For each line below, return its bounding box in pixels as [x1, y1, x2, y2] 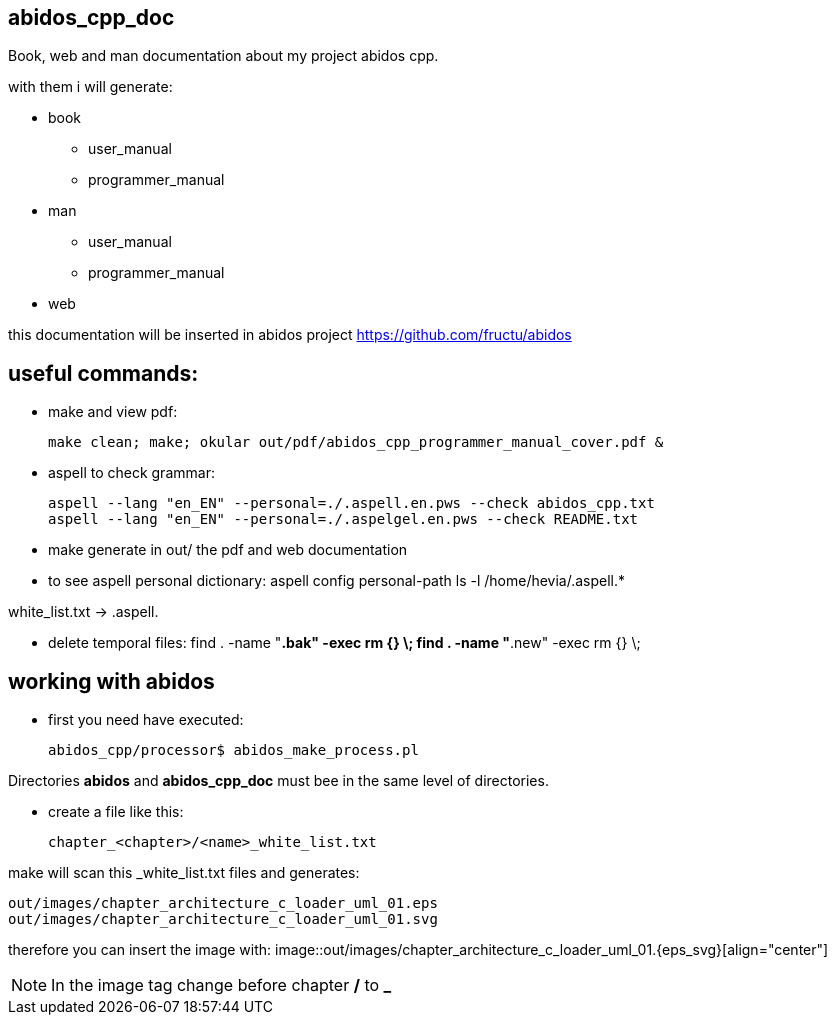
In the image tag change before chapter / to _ [51, 975, 392, 996]
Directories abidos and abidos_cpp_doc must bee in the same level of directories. [8, 772, 549, 790]
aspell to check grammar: [48, 464, 215, 482]
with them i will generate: [8, 78, 173, 96]
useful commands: [8, 360, 199, 386]
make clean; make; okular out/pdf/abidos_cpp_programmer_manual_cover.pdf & [48, 434, 664, 451]
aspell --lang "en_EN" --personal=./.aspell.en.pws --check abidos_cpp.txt [48, 495, 655, 512]
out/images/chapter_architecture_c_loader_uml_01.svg [8, 911, 438, 928]
